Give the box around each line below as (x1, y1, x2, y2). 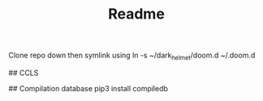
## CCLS (8, 68, 39, 78)
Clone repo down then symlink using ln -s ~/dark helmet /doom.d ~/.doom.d (8, 50, 256, 61)
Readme (108, 5, 165, 23)
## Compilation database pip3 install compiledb (8, 83, 169, 93)
